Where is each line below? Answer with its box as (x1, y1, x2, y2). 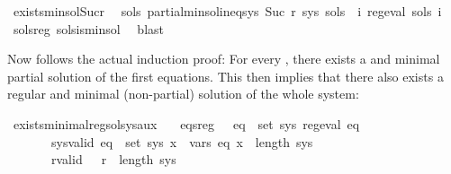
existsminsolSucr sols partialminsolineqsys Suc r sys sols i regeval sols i (13, 2, 442, 20)
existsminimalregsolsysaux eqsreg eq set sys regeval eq (13, 114, 360, 133)
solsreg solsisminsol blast (13, 19, 165, 38)
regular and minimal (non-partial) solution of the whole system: (7, 84, 359, 103)
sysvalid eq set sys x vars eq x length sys (50, 132, 313, 151)
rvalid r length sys (50, 150, 176, 169)
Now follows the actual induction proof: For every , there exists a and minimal (7, 49, 440, 68)
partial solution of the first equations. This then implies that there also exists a (7, 66, 444, 85)
